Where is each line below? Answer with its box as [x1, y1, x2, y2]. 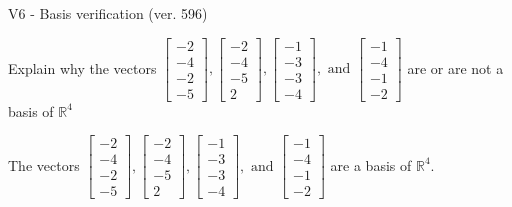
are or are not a [407, 57, 504, 78]
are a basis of [330, 154, 412, 175]
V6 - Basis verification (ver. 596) [8, 3, 208, 23]
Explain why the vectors [8, 57, 157, 78]
